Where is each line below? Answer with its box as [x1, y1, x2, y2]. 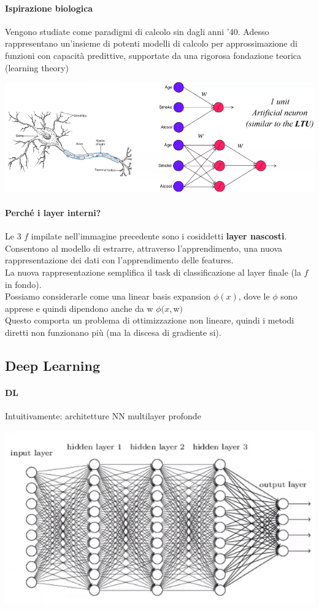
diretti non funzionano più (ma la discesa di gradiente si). [5, 325, 221, 338]
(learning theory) [5, 61, 69, 74]
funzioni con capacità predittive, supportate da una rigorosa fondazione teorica [5, 48, 302, 61]
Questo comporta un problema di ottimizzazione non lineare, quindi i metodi [5, 314, 294, 327]
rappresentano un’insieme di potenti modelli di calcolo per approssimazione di [5, 37, 298, 50]
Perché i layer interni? [5, 206, 101, 219]
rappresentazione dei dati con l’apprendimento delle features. [5, 254, 234, 266]
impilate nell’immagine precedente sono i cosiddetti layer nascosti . [31, 230, 287, 242]
